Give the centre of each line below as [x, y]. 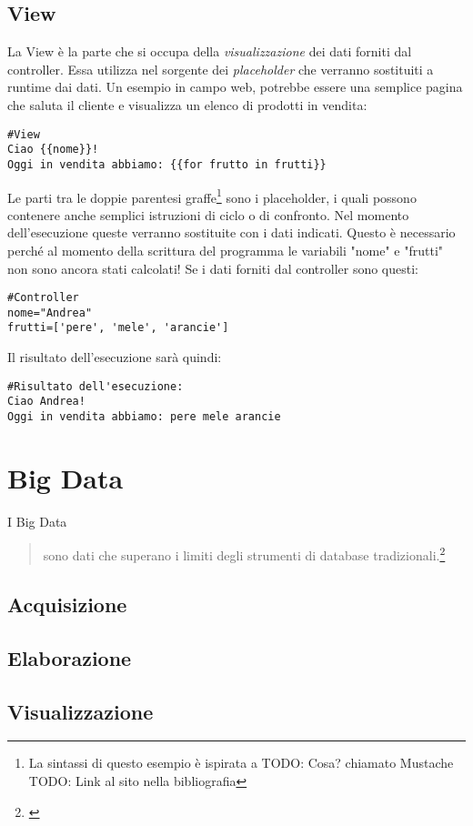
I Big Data [37, 521]
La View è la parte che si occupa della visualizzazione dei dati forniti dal [210, 51]
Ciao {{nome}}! [53, 150]
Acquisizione [67, 604]
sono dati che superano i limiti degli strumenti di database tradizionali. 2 [244, 554]
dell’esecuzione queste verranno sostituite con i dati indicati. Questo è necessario [231, 232]
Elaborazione [70, 657]
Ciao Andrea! [46, 402]
